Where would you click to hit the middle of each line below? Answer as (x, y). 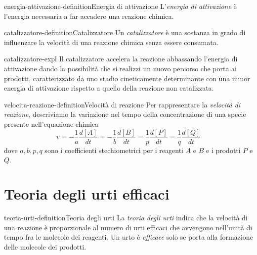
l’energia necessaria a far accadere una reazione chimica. (89, 16)
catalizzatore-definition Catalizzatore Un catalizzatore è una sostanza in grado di (125, 32)
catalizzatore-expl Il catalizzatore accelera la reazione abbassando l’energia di (121, 59)
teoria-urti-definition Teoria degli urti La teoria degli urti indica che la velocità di (126, 217)
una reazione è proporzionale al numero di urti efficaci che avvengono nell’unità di (128, 227)
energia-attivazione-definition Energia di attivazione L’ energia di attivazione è (120, 6)
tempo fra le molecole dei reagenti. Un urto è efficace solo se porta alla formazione (128, 237)
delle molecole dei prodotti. (45, 246)
